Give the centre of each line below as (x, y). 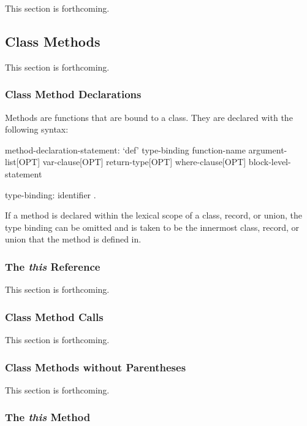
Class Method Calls (54, 316)
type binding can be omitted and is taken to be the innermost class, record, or (152, 227)
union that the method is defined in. (73, 239)
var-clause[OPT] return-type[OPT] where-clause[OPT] (144, 162)
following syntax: (37, 129)
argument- (268, 149)
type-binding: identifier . (51, 194)
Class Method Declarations (73, 94)
